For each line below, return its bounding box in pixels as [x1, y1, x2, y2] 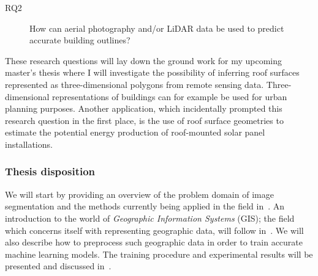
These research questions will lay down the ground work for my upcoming [5, 54, 282, 67]
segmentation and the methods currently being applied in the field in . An [5, 200, 285, 212]
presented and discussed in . [5, 260, 112, 272]
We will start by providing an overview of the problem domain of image [5, 187, 274, 200]
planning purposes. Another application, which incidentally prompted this [5, 102, 282, 115]
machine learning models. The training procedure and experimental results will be [5, 247, 313, 260]
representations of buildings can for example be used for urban [52, 90, 287, 103]
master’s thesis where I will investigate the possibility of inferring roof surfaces [5, 66, 300, 79]
